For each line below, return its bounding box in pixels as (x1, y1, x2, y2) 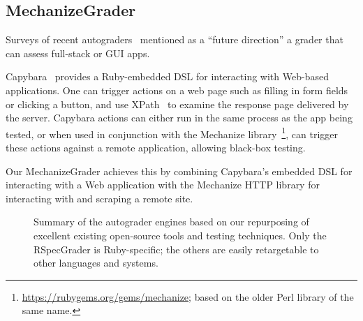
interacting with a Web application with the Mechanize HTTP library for (6, 177, 320, 192)
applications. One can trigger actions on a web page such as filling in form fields (6, 82, 348, 97)
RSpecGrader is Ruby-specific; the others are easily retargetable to (34, 241, 319, 256)
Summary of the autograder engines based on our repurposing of (34, 214, 309, 229)
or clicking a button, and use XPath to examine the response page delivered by (6, 96, 349, 111)
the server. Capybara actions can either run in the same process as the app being (6, 110, 353, 125)
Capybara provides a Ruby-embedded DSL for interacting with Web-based (6, 69, 329, 84)
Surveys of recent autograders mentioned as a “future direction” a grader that (6, 32, 343, 47)
